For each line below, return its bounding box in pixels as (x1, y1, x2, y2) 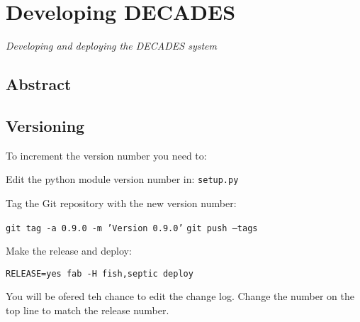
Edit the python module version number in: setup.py (6, 172, 239, 187)
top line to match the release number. (6, 303, 169, 318)
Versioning (6, 114, 85, 136)
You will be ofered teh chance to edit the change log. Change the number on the (6, 289, 354, 304)
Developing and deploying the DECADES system (6, 38, 217, 53)
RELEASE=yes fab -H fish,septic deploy (6, 268, 193, 279)
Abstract (6, 73, 72, 95)
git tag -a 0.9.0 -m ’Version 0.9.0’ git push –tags (6, 223, 258, 233)
